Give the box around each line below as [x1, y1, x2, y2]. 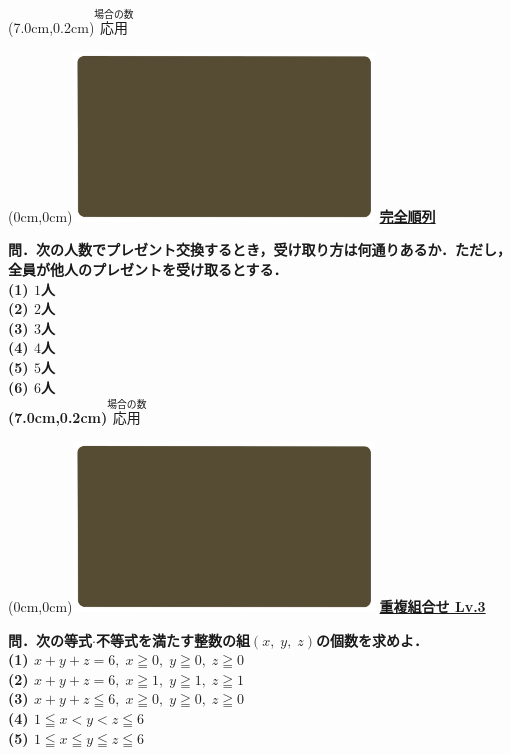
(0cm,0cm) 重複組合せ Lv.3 [8, 596, 486, 617]
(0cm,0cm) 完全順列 [8, 205, 436, 226]
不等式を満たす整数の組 [95, 629, 250, 650]
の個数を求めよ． [316, 629, 429, 650]
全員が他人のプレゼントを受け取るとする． [8, 259, 288, 280]
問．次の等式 [8, 629, 92, 650]
